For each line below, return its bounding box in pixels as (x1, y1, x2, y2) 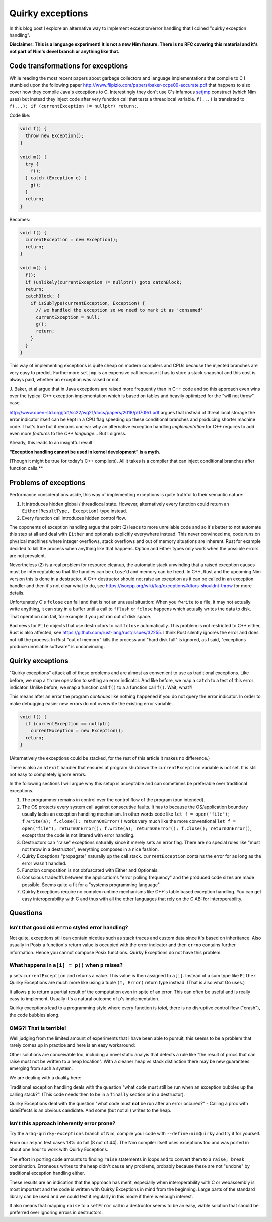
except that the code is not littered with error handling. (22, 832, 135, 838)
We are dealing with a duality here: (9, 1074, 82, 1080)
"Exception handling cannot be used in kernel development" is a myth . (9, 449, 161, 455)
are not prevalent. (9, 552, 46, 559)
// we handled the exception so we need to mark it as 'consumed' (36, 307, 203, 313)
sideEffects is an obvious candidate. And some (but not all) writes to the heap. (9, 1107, 172, 1113)
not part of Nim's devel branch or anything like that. (9, 48, 120, 54)
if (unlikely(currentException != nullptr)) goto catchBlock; (25, 279, 182, 285)
